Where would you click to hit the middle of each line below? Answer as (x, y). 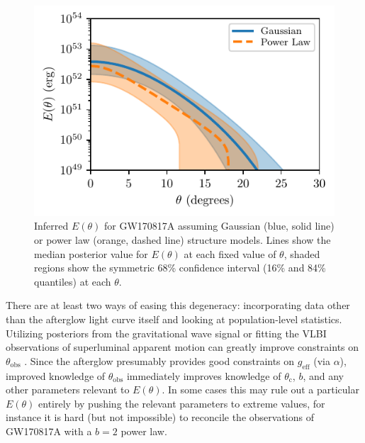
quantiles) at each (73, 281)
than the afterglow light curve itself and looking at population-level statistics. (174, 319)
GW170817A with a (49, 431)
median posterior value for (91, 253)
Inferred (51, 226)
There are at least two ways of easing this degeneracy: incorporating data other (178, 305)
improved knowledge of (56, 375)
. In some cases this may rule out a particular (260, 389)
